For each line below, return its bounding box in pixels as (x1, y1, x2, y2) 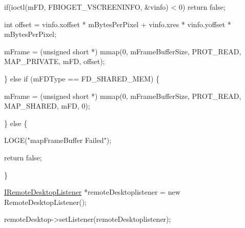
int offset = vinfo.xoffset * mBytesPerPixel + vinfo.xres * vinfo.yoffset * (4, 18, 231, 29)
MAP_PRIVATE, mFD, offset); (4, 56, 105, 67)
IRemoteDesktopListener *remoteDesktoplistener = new (4, 186, 180, 197)
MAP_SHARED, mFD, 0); (4, 100, 90, 111)
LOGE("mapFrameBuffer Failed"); (4, 135, 112, 146)
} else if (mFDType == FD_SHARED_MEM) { (4, 73, 160, 84)
